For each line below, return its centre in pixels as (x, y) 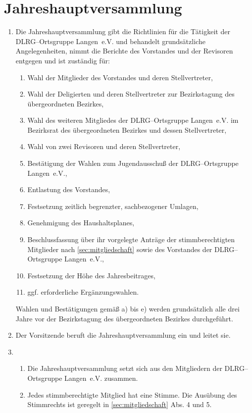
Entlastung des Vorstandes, (69, 189)
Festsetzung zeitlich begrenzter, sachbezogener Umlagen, (113, 206)
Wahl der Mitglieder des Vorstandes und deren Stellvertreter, (120, 77)
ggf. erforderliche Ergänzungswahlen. (83, 292)
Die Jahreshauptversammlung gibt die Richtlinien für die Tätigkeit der (123, 31)
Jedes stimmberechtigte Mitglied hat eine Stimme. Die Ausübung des (132, 394)
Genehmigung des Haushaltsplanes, (81, 223)
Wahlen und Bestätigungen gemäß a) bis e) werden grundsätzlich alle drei (127, 309)
